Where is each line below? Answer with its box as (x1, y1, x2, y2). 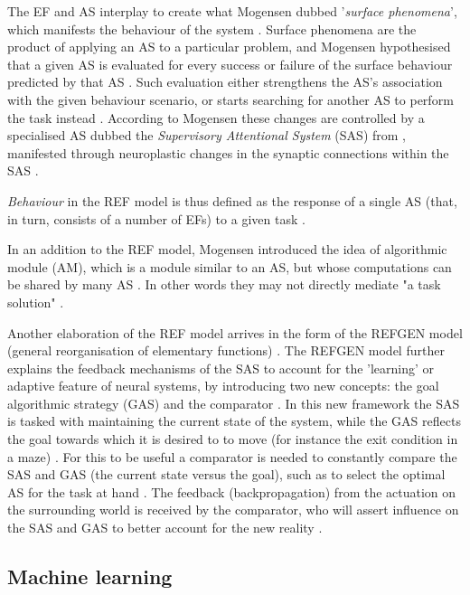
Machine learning (7, 562, 173, 590)
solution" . (7, 292, 64, 311)
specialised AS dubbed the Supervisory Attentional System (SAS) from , (7, 126, 406, 145)
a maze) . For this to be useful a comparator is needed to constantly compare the (7, 447, 457, 466)
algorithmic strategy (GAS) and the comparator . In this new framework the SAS (7, 393, 460, 412)
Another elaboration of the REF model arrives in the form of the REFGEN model (7, 323, 463, 342)
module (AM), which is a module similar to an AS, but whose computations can (7, 257, 452, 276)
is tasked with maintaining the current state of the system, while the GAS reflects (7, 411, 461, 430)
